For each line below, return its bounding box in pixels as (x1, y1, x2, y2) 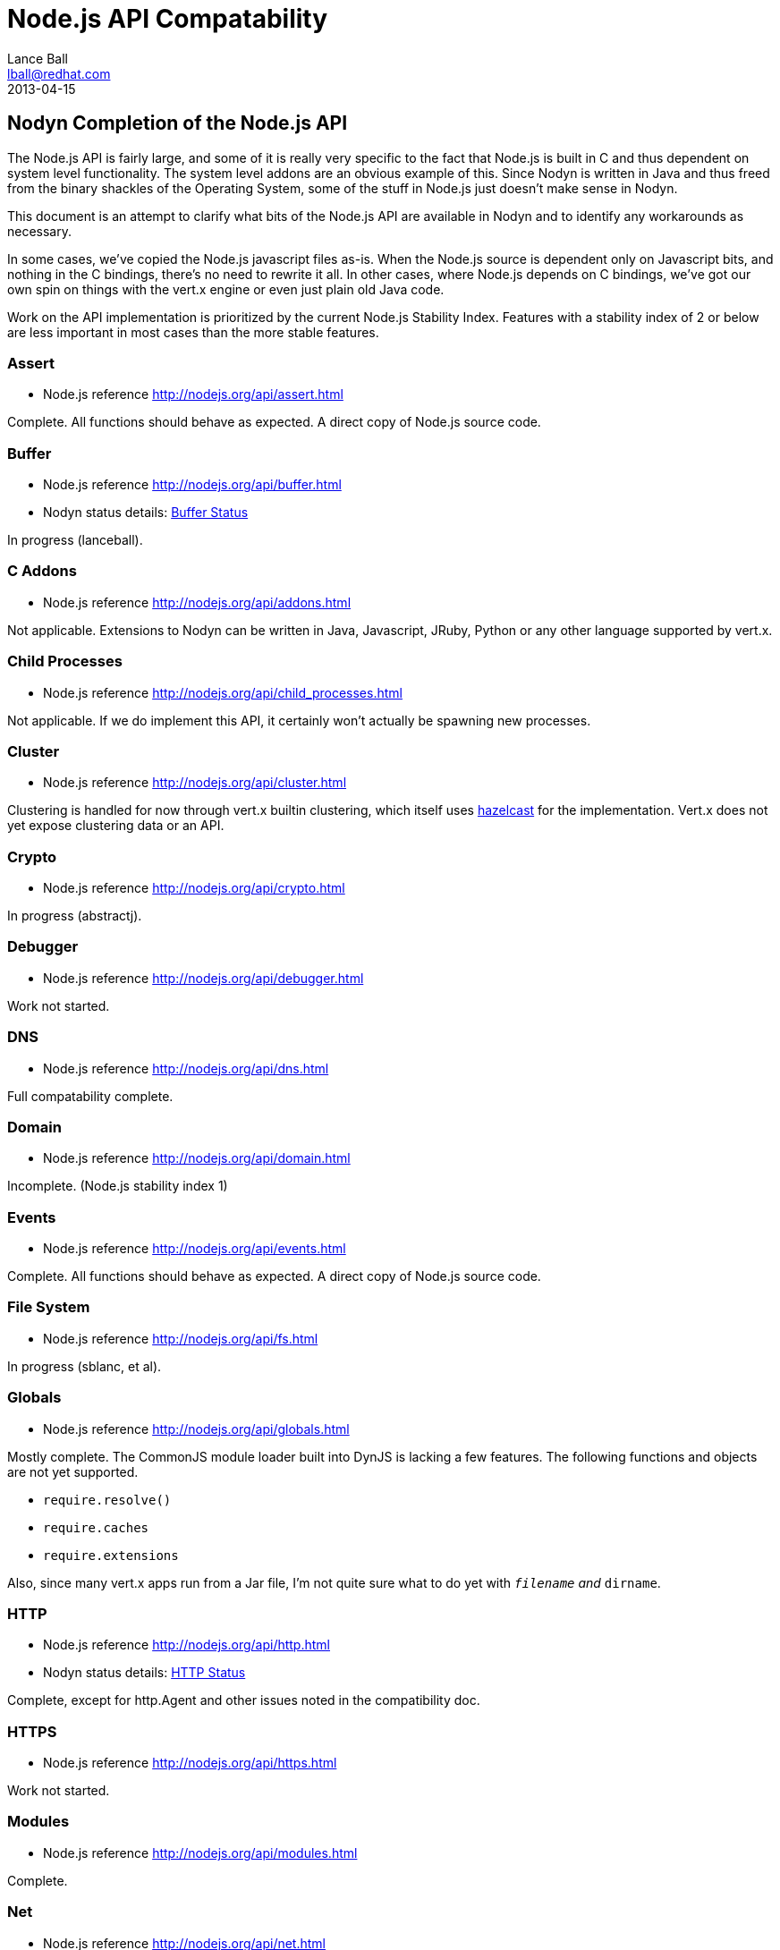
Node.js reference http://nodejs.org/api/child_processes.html (43, 684, 403, 700)
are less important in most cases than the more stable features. (7, 324, 379, 340)
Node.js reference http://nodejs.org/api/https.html (43, 1755, 337, 1771)
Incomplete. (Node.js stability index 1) (7, 1178, 228, 1194)
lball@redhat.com (7, 65, 111, 81)
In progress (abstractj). (7, 908, 142, 924)
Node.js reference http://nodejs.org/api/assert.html (43, 386, 343, 403)
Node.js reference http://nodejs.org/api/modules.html (43, 1844, 358, 1861)
